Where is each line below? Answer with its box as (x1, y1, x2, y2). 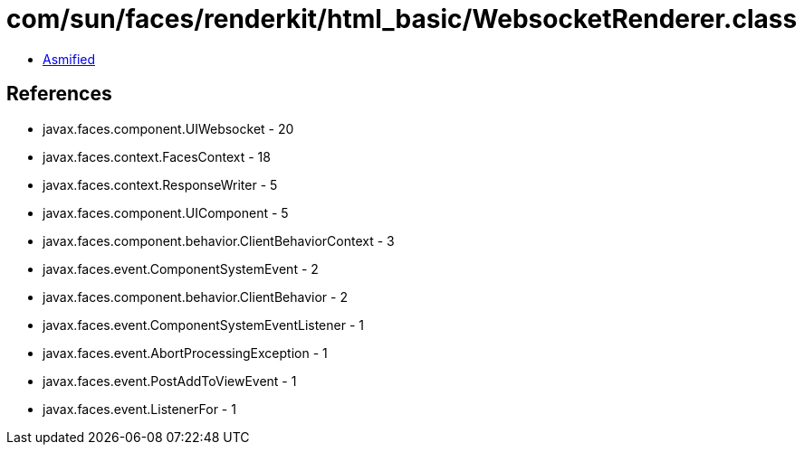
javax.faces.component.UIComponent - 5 (43, 204, 289, 221)
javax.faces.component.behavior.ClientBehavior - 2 (43, 288, 348, 305)
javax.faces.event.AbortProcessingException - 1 (43, 344, 328, 361)
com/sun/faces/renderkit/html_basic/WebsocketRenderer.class (6, 4, 798, 34)
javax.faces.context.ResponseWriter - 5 (43, 176, 278, 193)
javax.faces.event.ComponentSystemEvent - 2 (43, 260, 319, 277)
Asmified (43, 51, 96, 67)
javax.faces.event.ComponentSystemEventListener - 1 (43, 316, 364, 333)
